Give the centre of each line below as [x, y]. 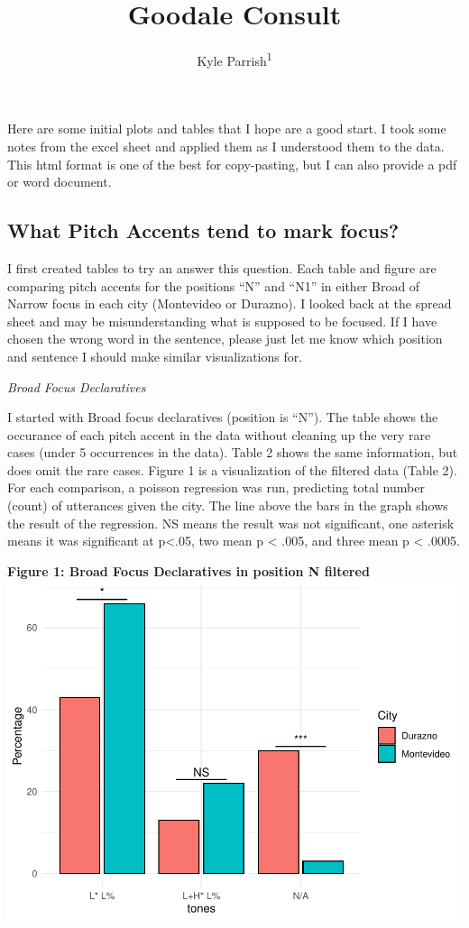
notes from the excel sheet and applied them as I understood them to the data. [226, 146]
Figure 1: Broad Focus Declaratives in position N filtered [189, 570]
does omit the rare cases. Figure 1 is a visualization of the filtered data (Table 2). [232, 469]
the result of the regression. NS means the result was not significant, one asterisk [231, 523]
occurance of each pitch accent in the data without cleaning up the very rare [219, 434]
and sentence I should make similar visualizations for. [155, 356]
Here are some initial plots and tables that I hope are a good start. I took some [227, 129]
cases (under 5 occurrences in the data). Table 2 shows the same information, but [233, 452]
